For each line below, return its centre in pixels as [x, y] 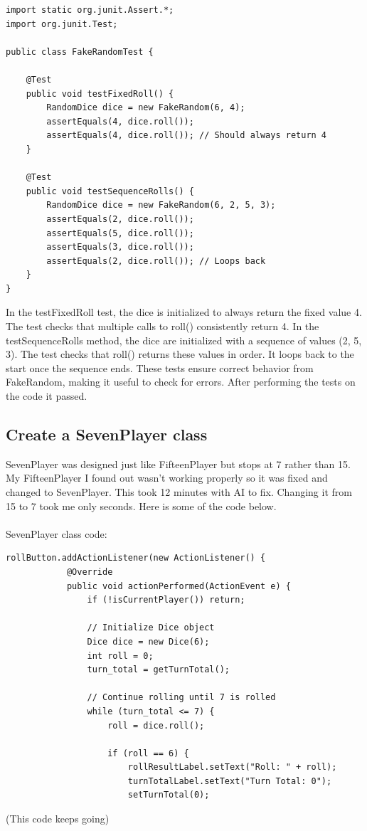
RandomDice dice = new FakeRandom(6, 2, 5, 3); [161, 205]
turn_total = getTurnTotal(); [158, 670]
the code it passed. [47, 396]
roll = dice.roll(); [156, 725]
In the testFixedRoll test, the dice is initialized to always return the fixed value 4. [184, 312]
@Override [90, 572]
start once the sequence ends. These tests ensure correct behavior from [160, 367]
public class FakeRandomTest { [80, 52]
